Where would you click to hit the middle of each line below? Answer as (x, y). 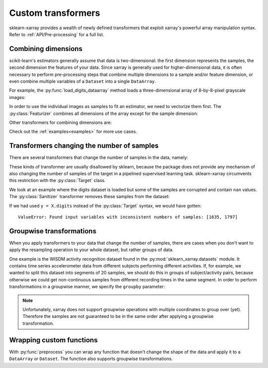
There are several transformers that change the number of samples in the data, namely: (99, 158)
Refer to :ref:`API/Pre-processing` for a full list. (57, 34)
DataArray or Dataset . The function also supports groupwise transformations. (91, 359)
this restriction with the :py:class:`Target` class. (58, 180)
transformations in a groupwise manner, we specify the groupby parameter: (87, 287)
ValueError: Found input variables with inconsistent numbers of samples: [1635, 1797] (128, 217)
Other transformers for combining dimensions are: (60, 122)
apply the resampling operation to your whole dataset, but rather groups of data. (91, 250)
